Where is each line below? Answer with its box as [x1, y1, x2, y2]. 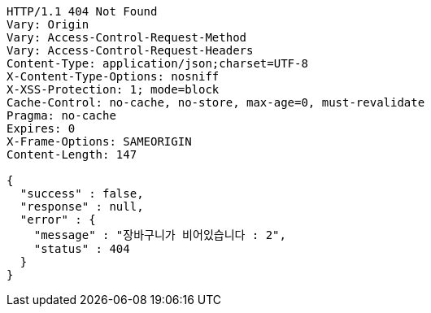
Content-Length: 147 [7, 148, 137, 161]
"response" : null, [20, 200, 144, 213]
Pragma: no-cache [7, 109, 116, 122]
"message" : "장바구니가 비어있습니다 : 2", [33, 228, 286, 241]
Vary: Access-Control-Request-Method [7, 31, 247, 44]
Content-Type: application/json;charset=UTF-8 [7, 57, 308, 70]
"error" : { [20, 213, 96, 226]
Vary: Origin [7, 18, 89, 31]
